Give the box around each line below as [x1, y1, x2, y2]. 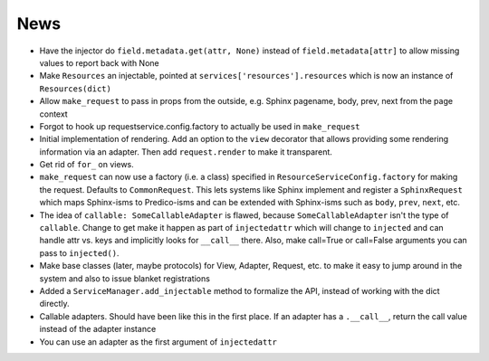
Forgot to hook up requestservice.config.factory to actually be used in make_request [39, 120, 361, 131]
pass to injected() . [39, 247, 120, 258]
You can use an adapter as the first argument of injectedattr [39, 336, 278, 347]
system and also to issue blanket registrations [39, 272, 210, 284]
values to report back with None [39, 57, 159, 68]
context [39, 109, 68, 119]
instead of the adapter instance [39, 324, 157, 335]
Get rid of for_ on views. [39, 159, 135, 170]
